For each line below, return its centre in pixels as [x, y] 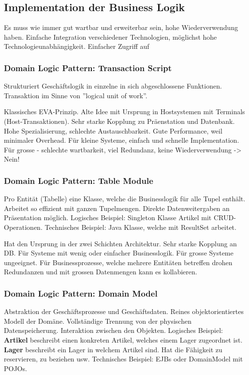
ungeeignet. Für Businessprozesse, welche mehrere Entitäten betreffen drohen [118, 262]
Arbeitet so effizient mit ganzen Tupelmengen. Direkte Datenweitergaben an [117, 208]
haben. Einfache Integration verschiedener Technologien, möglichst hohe [110, 37]
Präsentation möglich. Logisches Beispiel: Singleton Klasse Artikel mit [108, 217]
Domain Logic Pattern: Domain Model [81, 293]
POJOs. [15, 368]
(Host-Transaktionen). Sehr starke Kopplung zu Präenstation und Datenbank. [119, 121]
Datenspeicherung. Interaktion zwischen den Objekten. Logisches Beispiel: [113, 330]
